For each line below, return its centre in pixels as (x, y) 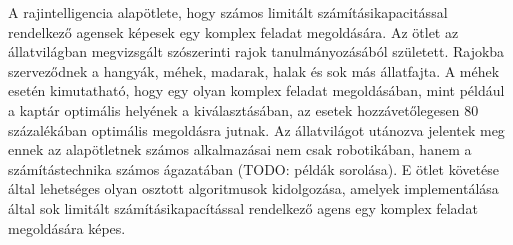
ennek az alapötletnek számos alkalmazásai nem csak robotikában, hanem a (240, 149)
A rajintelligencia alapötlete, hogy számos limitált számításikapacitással (228, 12)
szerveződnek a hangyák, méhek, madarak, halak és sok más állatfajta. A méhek (254, 70)
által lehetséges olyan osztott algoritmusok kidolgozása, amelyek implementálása (253, 188)
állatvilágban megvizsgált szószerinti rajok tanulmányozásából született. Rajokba (256, 51)
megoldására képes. (67, 227)
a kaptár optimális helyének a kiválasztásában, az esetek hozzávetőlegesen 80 (243, 109)
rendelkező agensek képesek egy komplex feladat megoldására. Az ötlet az (233, 31)
